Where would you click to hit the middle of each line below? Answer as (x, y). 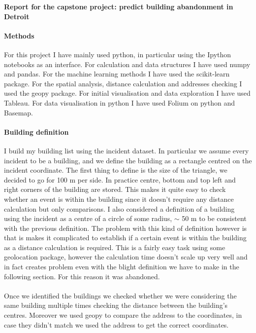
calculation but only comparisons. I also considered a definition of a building (119, 208)
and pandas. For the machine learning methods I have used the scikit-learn (117, 74)
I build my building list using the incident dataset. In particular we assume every (127, 150)
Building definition (36, 131)
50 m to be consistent (214, 218)
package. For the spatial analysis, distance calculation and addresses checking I (123, 83)
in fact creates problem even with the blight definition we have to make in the (122, 267)
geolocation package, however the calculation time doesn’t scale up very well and (126, 257)
